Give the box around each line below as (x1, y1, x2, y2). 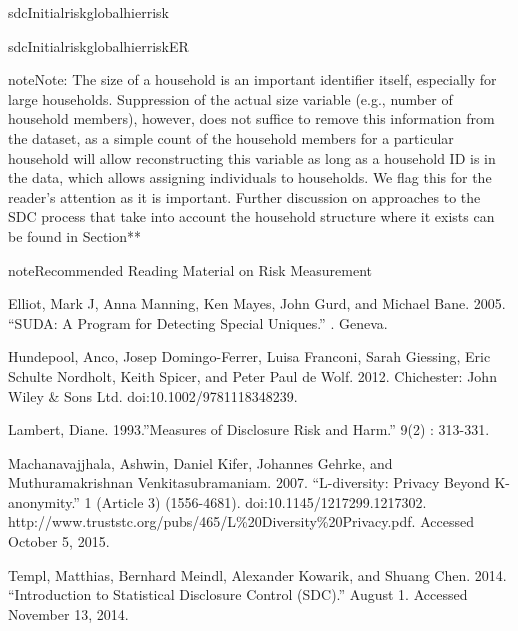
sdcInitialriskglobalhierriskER (8, 35, 189, 56)
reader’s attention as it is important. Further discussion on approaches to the (8, 186, 481, 207)
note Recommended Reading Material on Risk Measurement (8, 259, 373, 280)
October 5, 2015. (8, 531, 110, 552)
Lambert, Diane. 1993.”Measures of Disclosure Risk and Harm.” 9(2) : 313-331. (8, 419, 490, 440)
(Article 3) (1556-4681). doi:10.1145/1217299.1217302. (96, 491, 427, 512)
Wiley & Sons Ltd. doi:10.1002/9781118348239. (8, 385, 298, 406)
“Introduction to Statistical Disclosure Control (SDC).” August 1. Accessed (8, 584, 468, 605)
